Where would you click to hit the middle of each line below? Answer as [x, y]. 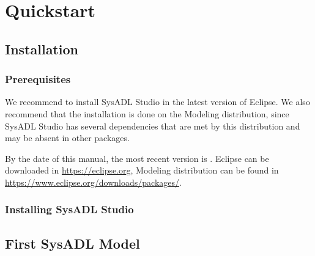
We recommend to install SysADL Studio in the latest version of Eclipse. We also [157, 102]
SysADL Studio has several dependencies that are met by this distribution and [153, 126]
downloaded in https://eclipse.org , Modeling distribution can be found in [142, 170]
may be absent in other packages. [67, 138]
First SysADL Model [72, 243]
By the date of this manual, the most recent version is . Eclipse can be [137, 158]
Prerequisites [38, 79]
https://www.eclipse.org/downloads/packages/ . [93, 182]
